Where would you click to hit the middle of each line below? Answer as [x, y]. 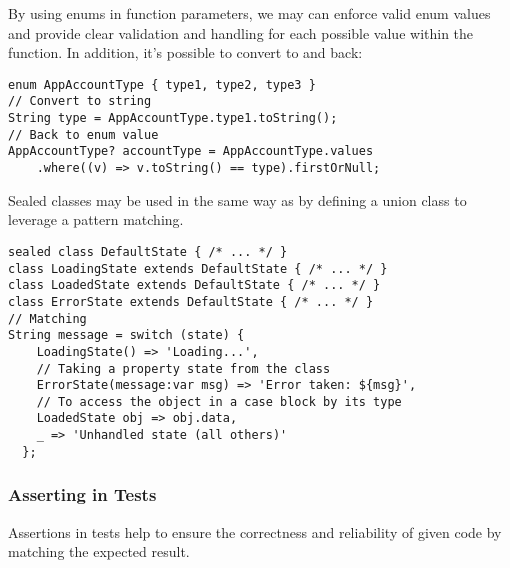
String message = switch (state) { [126, 335]
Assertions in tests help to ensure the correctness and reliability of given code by [255, 531]
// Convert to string [80, 101]
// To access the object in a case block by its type [219, 401]
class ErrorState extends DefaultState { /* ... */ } [191, 301]
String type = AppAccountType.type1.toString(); [173, 118]
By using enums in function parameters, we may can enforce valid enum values [249, 13]
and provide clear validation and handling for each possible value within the [241, 32]
